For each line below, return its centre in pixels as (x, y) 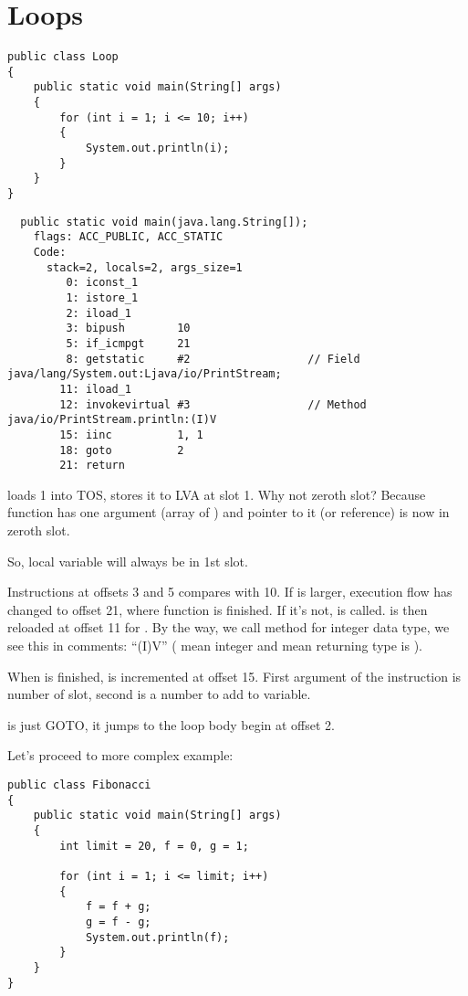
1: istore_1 (102, 297)
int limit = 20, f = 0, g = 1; (154, 846)
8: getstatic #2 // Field (213, 359)
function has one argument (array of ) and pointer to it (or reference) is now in (229, 512)
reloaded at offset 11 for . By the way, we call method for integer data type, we (229, 627)
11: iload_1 (96, 389)
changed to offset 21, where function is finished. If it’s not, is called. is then (218, 609)
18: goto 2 (122, 450)
